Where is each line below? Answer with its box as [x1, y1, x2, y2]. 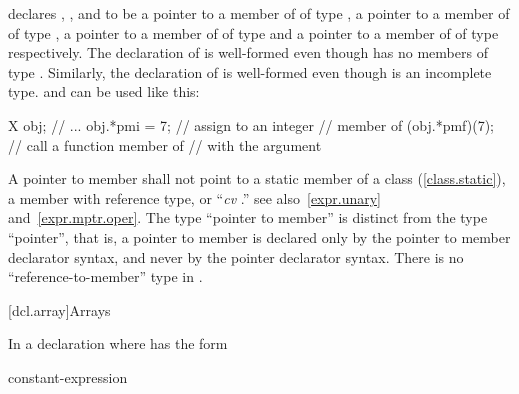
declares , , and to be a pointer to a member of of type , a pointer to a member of [8, 3, 510, 23]
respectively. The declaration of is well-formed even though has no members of [8, 42, 488, 63]
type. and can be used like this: [8, 81, 200, 102]
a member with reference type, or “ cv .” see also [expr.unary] [8, 187, 381, 208]
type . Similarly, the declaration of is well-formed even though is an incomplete [8, 61, 492, 82]
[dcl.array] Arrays [8, 299, 111, 320]
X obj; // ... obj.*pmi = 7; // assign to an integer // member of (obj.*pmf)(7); [8, 114, 494, 135]
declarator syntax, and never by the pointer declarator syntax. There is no [8, 246, 464, 267]
